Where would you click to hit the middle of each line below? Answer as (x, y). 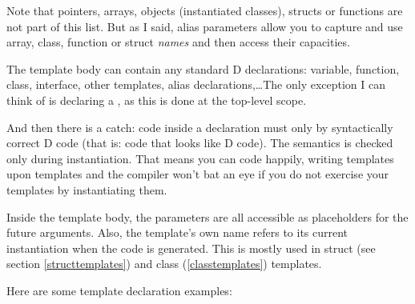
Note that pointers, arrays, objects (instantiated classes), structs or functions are (205, 10)
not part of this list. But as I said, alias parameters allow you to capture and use (205, 26)
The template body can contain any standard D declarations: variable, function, (203, 68)
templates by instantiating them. (87, 189)
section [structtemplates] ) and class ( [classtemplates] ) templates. (164, 264)
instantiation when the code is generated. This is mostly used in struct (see (191, 248)
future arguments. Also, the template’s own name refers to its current (177, 232)
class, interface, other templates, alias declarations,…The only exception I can (196, 84)
